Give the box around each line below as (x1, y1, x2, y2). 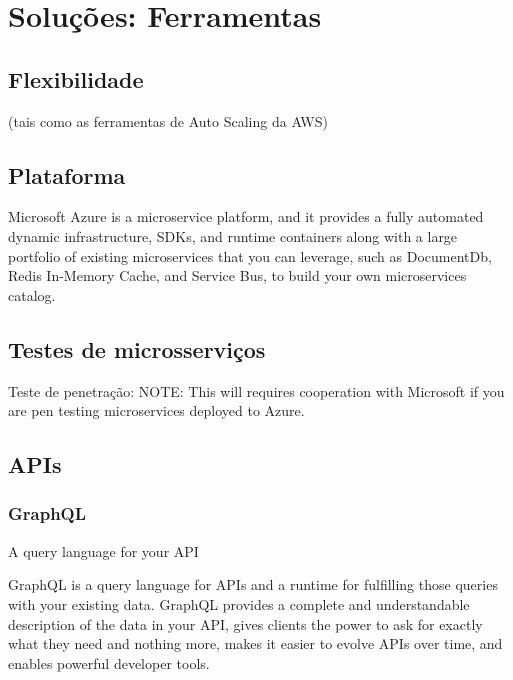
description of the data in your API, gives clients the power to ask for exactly (8, 613, 483, 634)
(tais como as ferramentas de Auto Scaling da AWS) (8, 110, 328, 131)
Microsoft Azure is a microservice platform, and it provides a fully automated (8, 206, 484, 227)
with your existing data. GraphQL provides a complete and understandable (8, 593, 470, 614)
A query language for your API (8, 540, 199, 561)
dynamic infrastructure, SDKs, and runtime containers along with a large (8, 225, 458, 246)
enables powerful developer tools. (8, 652, 210, 673)
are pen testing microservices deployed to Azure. (8, 400, 305, 421)
